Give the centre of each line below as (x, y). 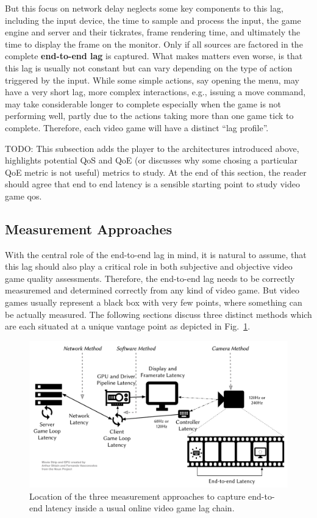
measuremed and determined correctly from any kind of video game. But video (152, 290)
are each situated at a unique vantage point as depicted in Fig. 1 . (128, 326)
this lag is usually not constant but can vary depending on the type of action (149, 67)
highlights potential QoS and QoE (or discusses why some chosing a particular (151, 160)
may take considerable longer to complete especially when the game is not (143, 103)
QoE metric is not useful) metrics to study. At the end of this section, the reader (156, 172)
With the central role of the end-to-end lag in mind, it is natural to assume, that (156, 254)
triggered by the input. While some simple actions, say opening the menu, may (152, 80)
